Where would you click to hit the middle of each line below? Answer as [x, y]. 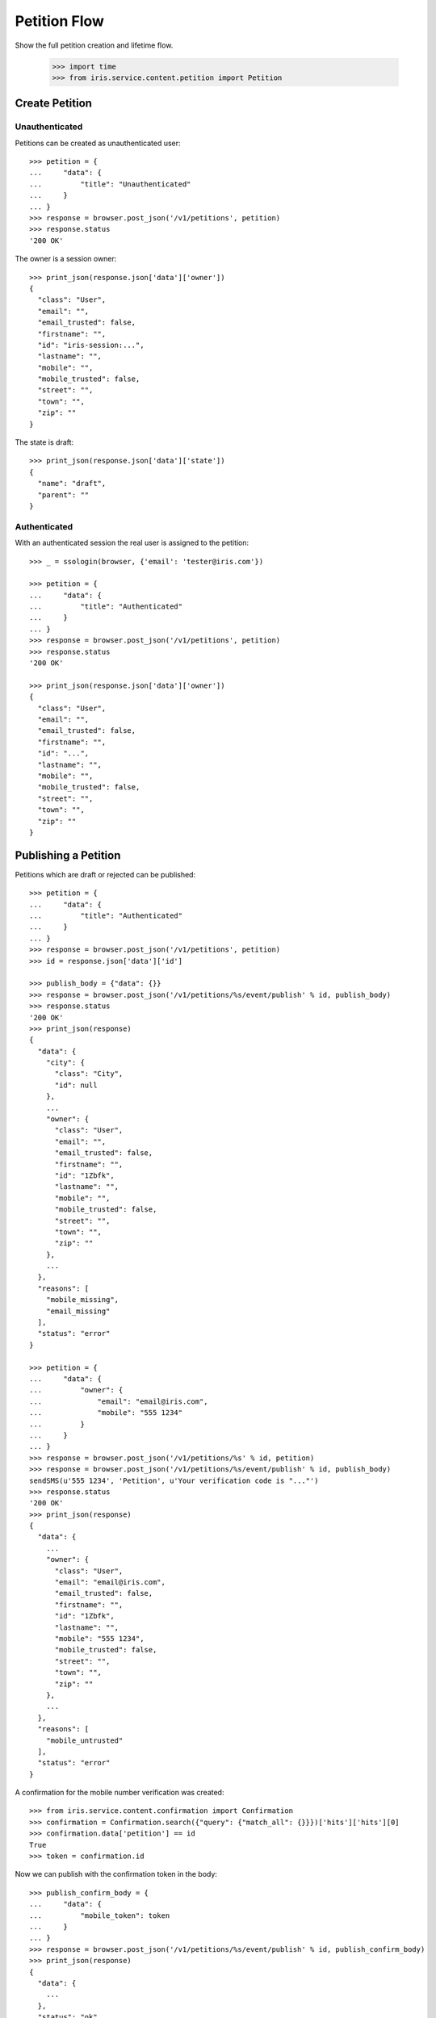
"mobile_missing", [82, 1300]
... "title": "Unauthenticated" [110, 184]
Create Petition [54, 104]
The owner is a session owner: [66, 259]
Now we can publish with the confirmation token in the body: [116, 1874]
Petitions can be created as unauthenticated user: [98, 143]
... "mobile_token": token [100, 1915]
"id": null [76, 1085]
